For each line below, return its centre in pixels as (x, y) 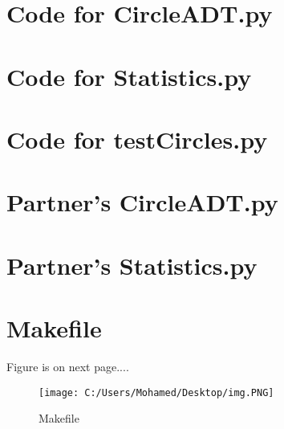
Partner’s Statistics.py (132, 265)
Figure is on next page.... (68, 366)
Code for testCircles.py (137, 139)
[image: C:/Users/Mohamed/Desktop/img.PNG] (156, 392)
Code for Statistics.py (129, 76)
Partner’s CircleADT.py (142, 202)
